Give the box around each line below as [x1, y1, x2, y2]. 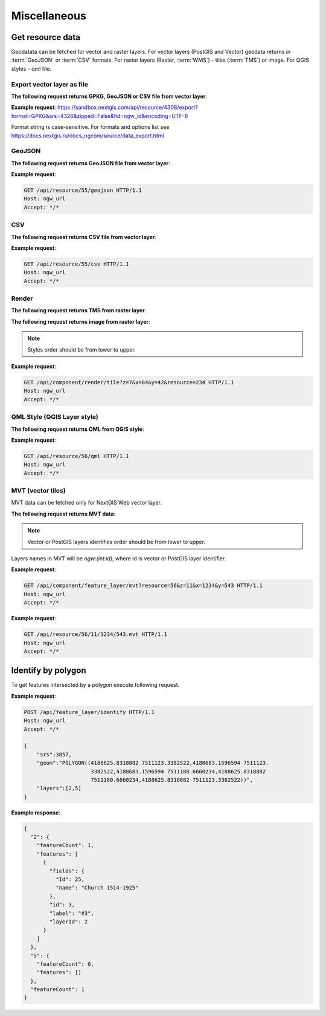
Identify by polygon [11, 666, 87, 676]
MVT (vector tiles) [11, 487, 66, 495]
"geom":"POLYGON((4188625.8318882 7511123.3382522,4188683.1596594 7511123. [36, 759, 269, 767]
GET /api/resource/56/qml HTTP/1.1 [24, 453, 129, 459]
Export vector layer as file [11, 80, 89, 88]
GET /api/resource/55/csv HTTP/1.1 [24, 260, 129, 267]
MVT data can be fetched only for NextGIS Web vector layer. [11, 499, 162, 506]
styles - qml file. [11, 65, 51, 72]
